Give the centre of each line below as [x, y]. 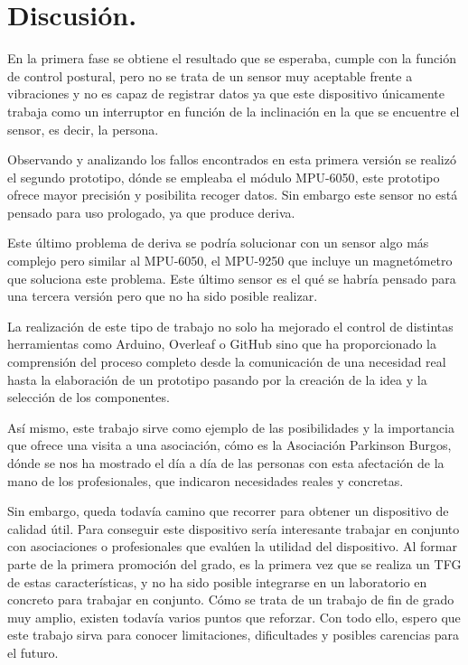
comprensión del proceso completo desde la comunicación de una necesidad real [227, 362]
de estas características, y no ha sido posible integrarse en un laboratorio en [217, 581]
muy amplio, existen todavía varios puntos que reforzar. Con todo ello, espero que [234, 617]
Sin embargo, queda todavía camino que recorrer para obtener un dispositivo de [228, 511]
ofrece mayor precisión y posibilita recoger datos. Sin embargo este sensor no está [233, 195]
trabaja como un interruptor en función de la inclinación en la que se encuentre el [234, 111]
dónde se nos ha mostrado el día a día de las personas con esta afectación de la [226, 463]
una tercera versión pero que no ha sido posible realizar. [163, 296]
